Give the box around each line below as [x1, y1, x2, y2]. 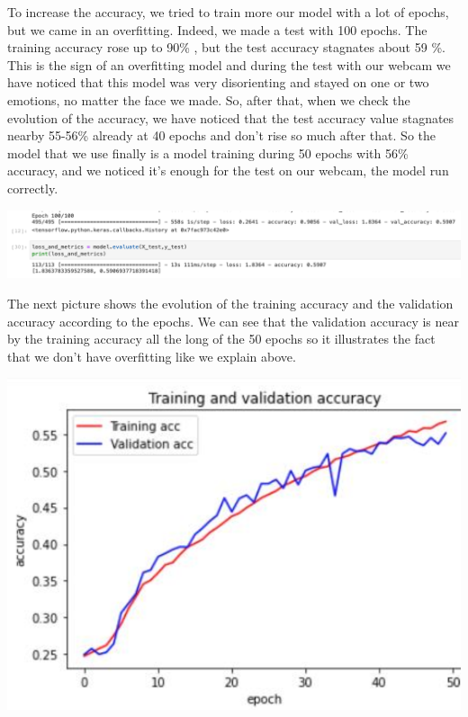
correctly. [7, 178, 58, 197]
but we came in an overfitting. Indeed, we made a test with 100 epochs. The [7, 20, 427, 39]
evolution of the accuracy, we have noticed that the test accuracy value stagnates [7, 108, 454, 127]
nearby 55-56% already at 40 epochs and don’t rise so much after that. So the [7, 126, 436, 145]
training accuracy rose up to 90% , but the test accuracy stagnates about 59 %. [7, 38, 445, 57]
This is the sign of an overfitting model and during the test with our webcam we [7, 55, 451, 74]
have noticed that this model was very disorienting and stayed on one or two [7, 73, 429, 92]
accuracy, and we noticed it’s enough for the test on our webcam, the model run [7, 161, 449, 180]
